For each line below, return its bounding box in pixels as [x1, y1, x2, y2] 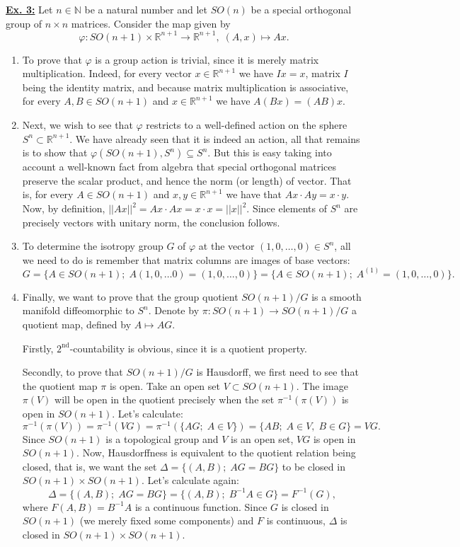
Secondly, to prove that [22, 364, 123, 379]
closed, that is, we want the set [22, 459, 157, 473]
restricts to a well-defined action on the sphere [146, 117, 347, 132]
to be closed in [282, 459, 345, 473]
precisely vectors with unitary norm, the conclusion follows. [22, 214, 280, 229]
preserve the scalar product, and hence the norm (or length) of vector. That [22, 173, 352, 188]
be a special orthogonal [251, 2, 352, 16]
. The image [296, 378, 348, 393]
